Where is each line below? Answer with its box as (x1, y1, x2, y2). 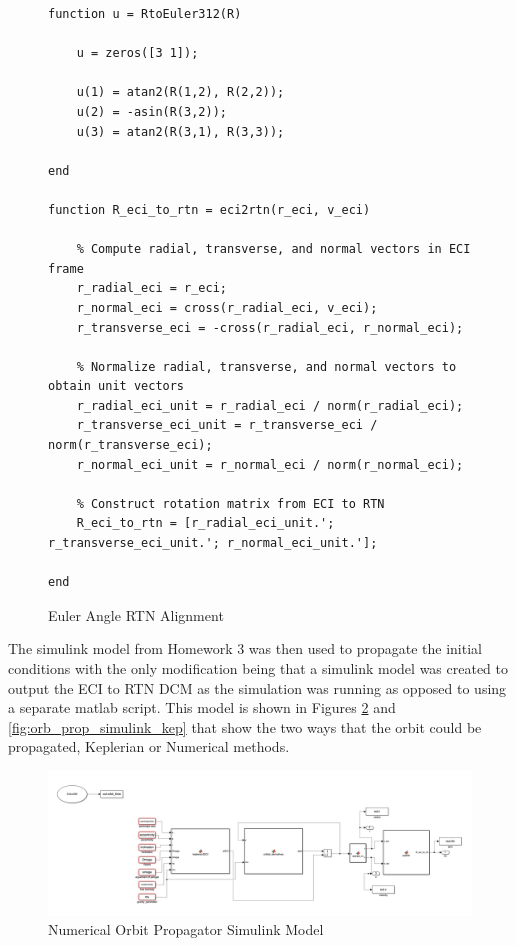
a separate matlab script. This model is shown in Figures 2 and (8, 697, 396, 718)
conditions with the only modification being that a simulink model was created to (8, 658, 509, 678)
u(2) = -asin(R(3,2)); (76, 104, 227, 119)
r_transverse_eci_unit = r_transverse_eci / (76, 418, 378, 433)
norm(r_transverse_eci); (48, 438, 213, 453)
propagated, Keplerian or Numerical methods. (8, 736, 290, 757)
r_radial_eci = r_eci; (76, 281, 227, 296)
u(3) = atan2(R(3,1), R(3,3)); (76, 124, 285, 139)
